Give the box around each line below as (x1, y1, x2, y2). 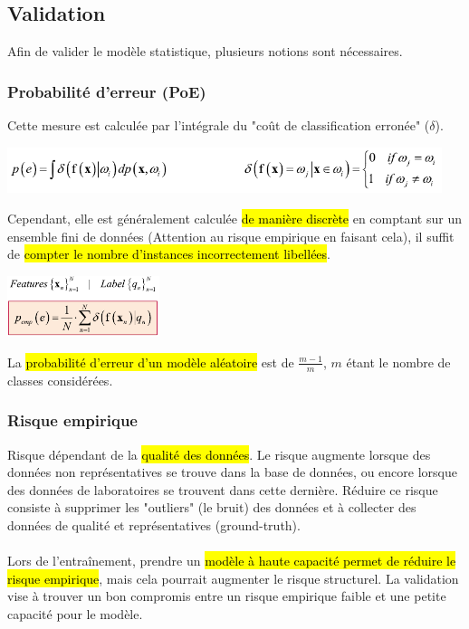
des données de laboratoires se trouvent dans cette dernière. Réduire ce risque (7, 480, 438, 499)
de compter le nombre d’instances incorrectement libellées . (7, 244, 330, 263)
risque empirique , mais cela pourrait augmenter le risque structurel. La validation (7, 568, 459, 587)
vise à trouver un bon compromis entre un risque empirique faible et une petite (7, 586, 446, 605)
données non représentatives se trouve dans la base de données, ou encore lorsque (7, 462, 457, 481)
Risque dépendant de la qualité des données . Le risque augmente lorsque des (7, 444, 431, 463)
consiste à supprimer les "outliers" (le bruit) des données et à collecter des (7, 498, 416, 517)
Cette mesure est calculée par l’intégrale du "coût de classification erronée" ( (7, 116, 430, 135)
